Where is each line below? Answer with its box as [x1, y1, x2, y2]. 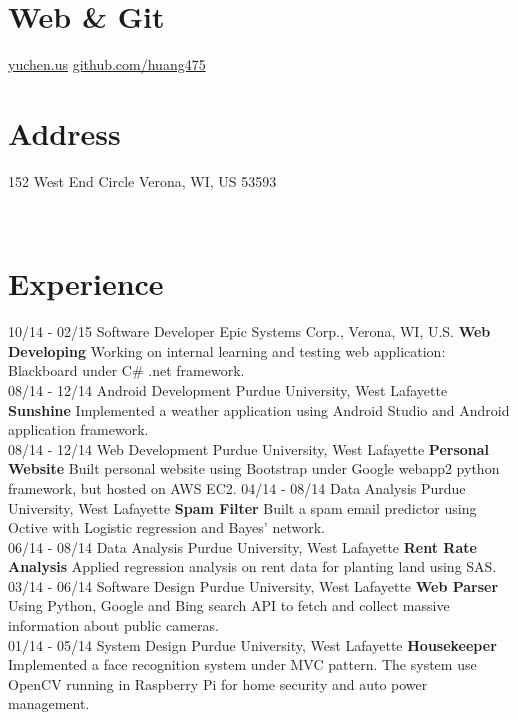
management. [8, 693, 90, 714]
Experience [8, 263, 164, 304]
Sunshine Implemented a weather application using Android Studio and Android [8, 399, 510, 420]
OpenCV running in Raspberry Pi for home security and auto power [8, 673, 428, 694]
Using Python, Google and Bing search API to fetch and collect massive [8, 595, 450, 616]
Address [8, 112, 121, 153]
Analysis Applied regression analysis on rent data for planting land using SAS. [8, 556, 497, 577]
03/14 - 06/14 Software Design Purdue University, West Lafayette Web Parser [8, 575, 499, 596]
